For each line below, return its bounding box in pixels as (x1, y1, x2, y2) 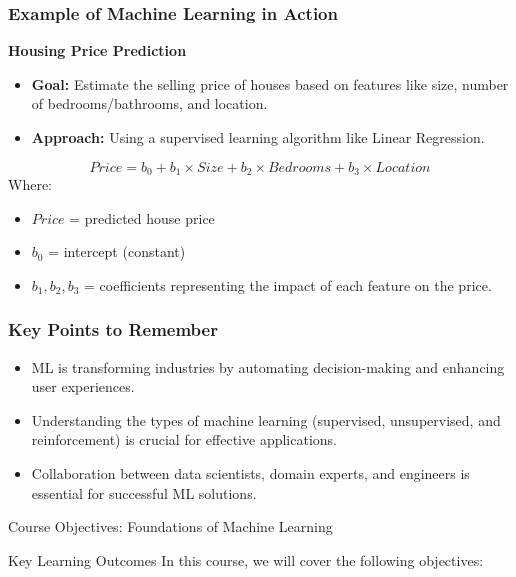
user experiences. (31, 376, 135, 397)
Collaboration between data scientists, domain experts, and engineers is (31, 463, 470, 484)
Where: (8, 174, 52, 195)
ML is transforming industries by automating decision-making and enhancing (31, 356, 505, 377)
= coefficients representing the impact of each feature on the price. (84, 274, 492, 295)
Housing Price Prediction (8, 40, 187, 61)
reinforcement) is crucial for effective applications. (31, 429, 337, 450)
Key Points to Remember (8, 317, 218, 342)
